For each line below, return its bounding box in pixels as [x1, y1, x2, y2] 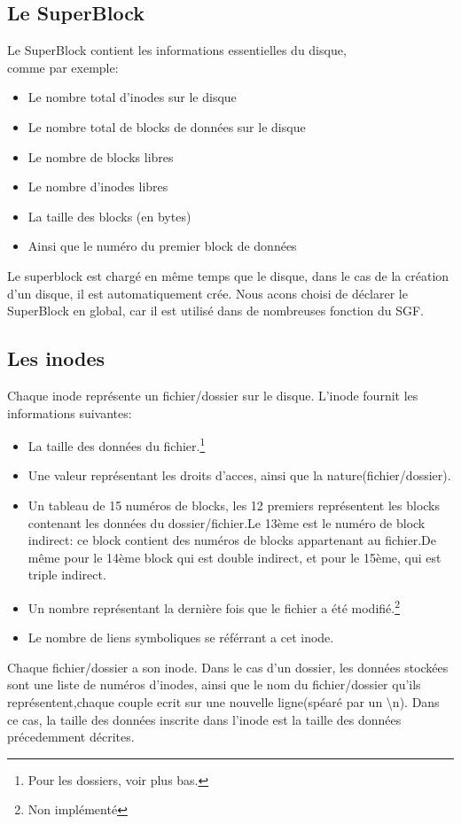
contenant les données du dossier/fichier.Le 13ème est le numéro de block [27, 513, 426, 532]
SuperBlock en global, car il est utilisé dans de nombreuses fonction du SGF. [7, 301, 425, 320]
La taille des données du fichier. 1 [27, 434, 206, 455]
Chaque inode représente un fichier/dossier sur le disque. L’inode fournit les [7, 385, 418, 404]
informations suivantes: [7, 403, 132, 422]
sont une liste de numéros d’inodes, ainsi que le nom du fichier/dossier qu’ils [7, 675, 421, 694]
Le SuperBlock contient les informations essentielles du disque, [7, 41, 347, 59]
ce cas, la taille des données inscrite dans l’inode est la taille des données [7, 710, 402, 728]
